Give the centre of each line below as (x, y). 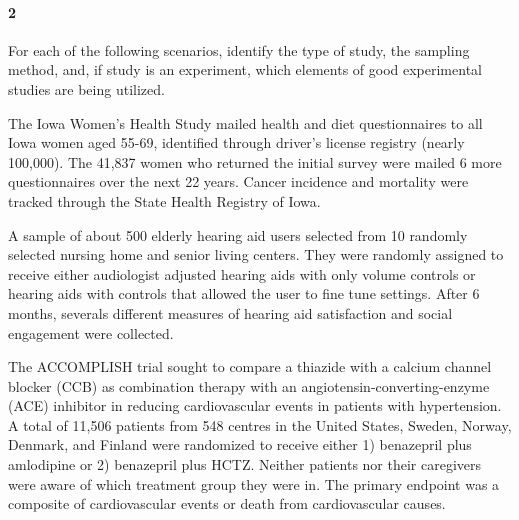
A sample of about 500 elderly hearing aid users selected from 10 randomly (238, 234)
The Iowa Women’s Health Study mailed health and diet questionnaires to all (245, 122)
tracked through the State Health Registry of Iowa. (164, 200)
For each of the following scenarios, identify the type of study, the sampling (239, 49)
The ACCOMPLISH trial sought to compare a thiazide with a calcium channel (250, 366)
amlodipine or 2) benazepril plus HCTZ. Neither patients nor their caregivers (245, 464)
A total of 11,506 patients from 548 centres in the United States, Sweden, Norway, (260, 424)
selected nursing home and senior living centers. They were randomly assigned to (256, 254)
